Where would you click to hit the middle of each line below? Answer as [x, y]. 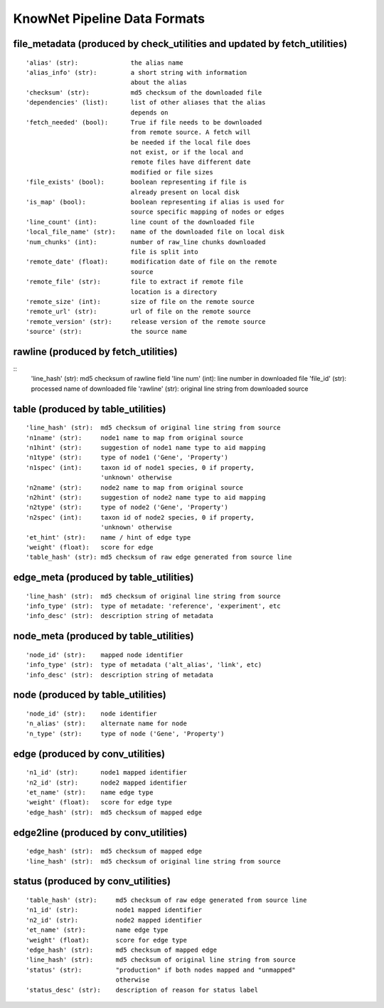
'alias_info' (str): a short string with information [137, 72]
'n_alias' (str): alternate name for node [107, 724]
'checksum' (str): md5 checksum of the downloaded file [144, 92]
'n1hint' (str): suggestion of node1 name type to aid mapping [146, 447]
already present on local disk [185, 192]
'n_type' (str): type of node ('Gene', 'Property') [125, 734]
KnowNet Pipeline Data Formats [109, 19]
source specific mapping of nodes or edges [207, 212]
